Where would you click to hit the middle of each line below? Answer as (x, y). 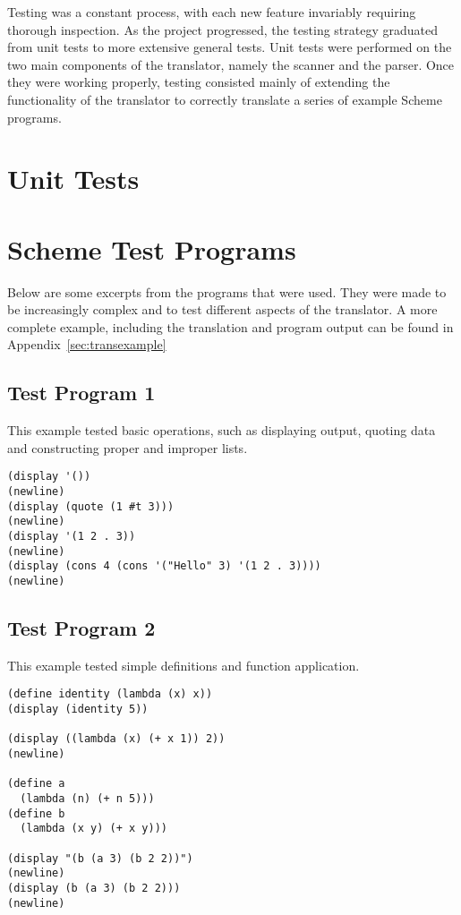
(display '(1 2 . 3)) (72, 537)
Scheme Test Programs (152, 248)
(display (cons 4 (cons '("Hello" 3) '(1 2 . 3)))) (164, 566)
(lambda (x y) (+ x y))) (94, 829)
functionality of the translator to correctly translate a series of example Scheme (225, 99)
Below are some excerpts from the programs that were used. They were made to (227, 291)
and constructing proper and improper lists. (128, 447)
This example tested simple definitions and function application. (184, 665)
